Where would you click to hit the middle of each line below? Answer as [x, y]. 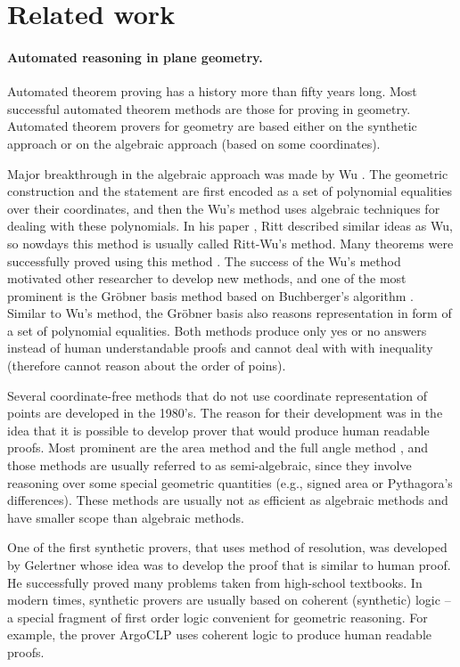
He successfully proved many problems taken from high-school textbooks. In [215, 582]
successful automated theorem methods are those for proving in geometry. [209, 108]
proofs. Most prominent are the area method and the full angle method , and [218, 447]
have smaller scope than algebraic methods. [126, 517]
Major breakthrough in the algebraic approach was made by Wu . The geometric [228, 173]
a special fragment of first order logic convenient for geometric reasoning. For [218, 617]
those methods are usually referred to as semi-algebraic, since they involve [209, 465]
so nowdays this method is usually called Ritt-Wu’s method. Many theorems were [230, 243]
